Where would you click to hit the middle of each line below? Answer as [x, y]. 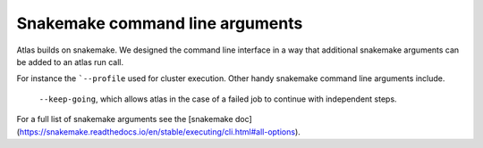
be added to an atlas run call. [70, 62]
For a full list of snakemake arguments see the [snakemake [125, 119]
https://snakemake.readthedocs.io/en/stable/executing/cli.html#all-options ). [160, 132]
